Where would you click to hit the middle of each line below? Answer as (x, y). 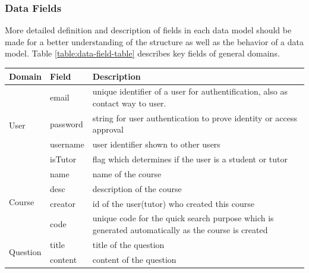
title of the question (128, 244)
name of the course (127, 173)
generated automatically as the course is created (180, 230)
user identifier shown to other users (156, 144)
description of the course (137, 188)
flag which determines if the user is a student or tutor (190, 159)
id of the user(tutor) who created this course (173, 203)
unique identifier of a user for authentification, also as (190, 91)
